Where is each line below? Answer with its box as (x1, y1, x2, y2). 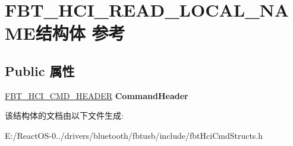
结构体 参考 (35, 21, 125, 45)
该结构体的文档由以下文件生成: (5, 109, 124, 122)
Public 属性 (5, 61, 75, 80)
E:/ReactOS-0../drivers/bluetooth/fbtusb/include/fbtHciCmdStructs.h (5, 129, 263, 141)
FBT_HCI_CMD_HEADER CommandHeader (5, 89, 188, 101)
